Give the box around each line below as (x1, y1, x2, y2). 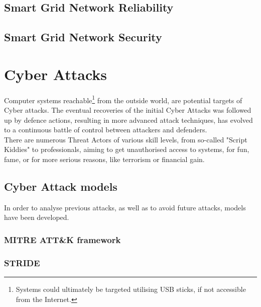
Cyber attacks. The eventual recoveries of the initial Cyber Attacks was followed (4, 104, 251, 115)
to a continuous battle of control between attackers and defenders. (4, 124, 207, 135)
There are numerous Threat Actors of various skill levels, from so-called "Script (4, 134, 247, 144)
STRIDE (4, 256, 40, 269)
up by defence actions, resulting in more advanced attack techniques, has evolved (4, 114, 253, 125)
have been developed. (4, 212, 69, 222)
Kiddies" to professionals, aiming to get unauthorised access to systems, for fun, (4, 144, 249, 155)
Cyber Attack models (4, 178, 117, 194)
